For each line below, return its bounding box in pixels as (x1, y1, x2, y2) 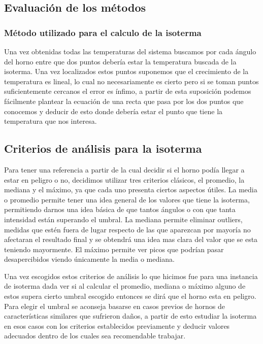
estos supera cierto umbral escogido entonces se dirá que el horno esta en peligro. (4, 291, 256, 301)
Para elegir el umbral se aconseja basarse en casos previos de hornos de (4, 300, 225, 311)
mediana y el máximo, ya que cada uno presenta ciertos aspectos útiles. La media (4, 184, 257, 195)
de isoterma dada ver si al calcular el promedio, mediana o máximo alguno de (4, 281, 246, 291)
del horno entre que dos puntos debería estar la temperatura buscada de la (4, 56, 237, 66)
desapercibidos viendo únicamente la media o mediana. (4, 254, 175, 264)
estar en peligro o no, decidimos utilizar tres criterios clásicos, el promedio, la (4, 174, 245, 185)
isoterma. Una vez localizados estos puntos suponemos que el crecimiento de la (4, 66, 249, 77)
